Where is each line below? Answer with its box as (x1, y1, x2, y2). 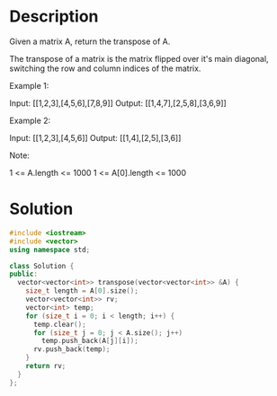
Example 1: (9, 80, 49, 91)
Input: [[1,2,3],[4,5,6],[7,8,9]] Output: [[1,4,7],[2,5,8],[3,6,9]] (9, 97, 227, 109)
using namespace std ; (9, 245, 91, 254)
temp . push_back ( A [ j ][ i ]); (41, 337, 139, 346)
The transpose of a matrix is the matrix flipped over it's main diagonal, (9, 53, 269, 64)
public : (9, 269, 39, 279)
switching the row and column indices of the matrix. (9, 63, 201, 74)
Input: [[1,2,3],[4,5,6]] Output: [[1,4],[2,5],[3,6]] (9, 132, 182, 143)
